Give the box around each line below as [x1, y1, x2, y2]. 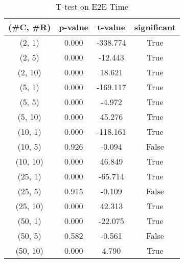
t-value [97, 21, 126, 33]
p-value [59, 21, 89, 33]
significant [134, 21, 176, 33]
